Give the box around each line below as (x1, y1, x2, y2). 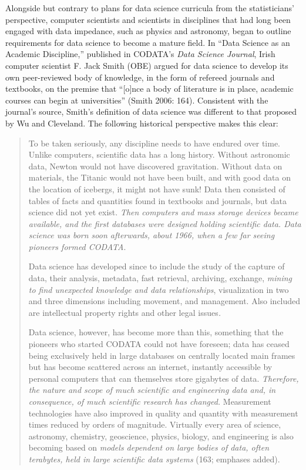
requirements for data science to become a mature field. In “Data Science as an (5, 36, 290, 48)
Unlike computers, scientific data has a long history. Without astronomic (28, 148, 290, 161)
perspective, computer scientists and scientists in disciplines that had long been (5, 13, 291, 25)
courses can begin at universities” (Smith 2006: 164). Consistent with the (5, 94, 268, 106)
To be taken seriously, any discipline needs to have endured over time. (28, 136, 280, 149)
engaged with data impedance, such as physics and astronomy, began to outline (5, 25, 291, 37)
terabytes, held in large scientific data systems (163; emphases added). (28, 452, 280, 465)
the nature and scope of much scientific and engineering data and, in (28, 384, 276, 396)
